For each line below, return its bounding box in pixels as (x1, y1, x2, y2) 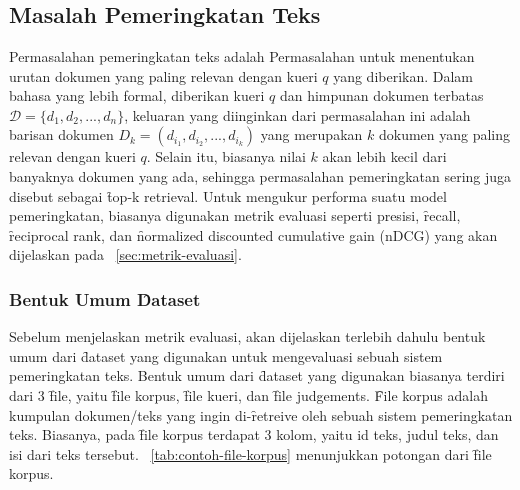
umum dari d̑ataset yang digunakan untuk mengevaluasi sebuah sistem (9, 345, 443, 366)
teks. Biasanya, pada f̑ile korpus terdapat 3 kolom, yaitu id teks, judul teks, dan (9, 424, 499, 445)
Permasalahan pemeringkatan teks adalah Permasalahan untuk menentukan (9, 46, 475, 66)
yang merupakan (260, 124, 363, 145)
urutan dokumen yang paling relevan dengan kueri (9, 65, 318, 86)
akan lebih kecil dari (322, 146, 447, 167)
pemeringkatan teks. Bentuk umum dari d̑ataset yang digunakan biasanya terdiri (9, 365, 505, 386)
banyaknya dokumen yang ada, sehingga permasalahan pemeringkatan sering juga (9, 165, 512, 186)
